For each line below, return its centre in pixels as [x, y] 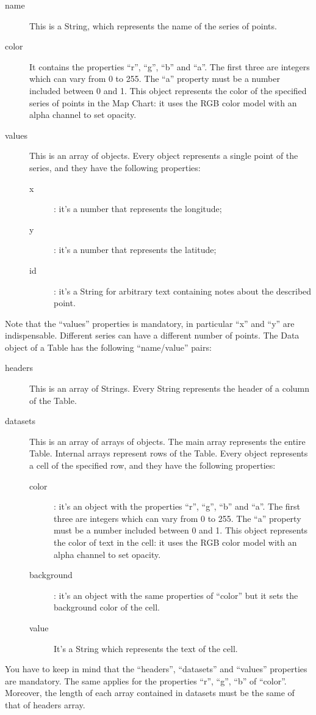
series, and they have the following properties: [115, 167]
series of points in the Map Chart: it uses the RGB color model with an [163, 102]
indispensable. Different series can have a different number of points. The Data [152, 335]
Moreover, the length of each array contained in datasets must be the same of [150, 693]
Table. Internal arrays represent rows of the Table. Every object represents [169, 453]
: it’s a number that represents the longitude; [138, 209]
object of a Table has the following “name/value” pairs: [108, 347]
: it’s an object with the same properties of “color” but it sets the [176, 595]
